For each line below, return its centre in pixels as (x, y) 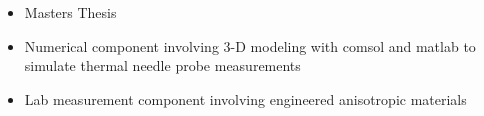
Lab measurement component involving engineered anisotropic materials (245, 98)
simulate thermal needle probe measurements (162, 65)
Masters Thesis (70, 12)
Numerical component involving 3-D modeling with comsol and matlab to (250, 45)
